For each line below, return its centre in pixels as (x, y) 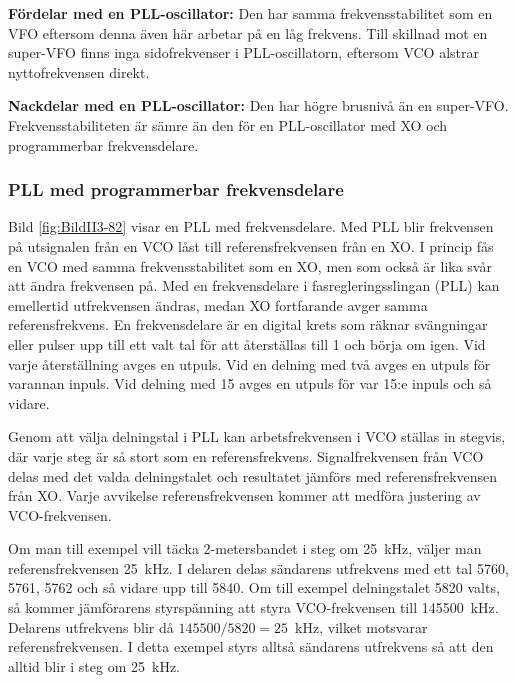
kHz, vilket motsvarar (361, 626)
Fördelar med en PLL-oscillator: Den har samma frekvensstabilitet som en (250, 13)
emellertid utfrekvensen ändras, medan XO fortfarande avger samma (218, 304)
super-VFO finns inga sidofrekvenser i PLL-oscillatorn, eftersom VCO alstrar (243, 52)
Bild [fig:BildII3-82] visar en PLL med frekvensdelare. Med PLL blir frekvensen (251, 226)
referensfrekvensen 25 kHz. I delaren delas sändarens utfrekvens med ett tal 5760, (258, 567)
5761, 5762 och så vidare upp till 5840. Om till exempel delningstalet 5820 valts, (254, 587)
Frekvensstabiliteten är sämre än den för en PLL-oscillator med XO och (228, 124)
